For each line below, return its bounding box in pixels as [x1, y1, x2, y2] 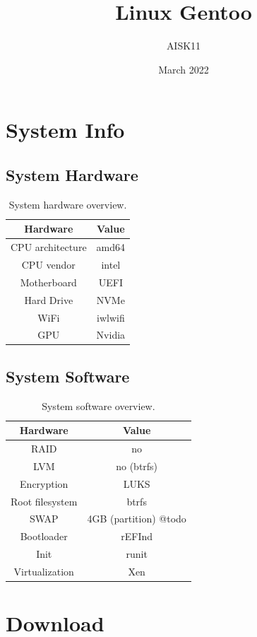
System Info [6, 115, 125, 144]
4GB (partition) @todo [87, 511, 186, 526]
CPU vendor [21, 257, 76, 271]
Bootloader [20, 529, 68, 544]
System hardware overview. [8, 197, 127, 211]
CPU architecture [11, 240, 87, 255]
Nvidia [96, 327, 126, 342]
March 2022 [158, 62, 209, 76]
